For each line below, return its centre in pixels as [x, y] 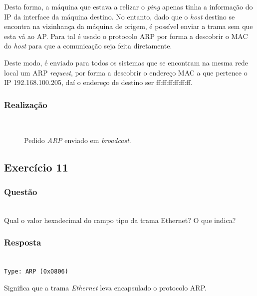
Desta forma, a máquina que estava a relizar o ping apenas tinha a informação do [128, 6]
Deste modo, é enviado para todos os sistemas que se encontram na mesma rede [126, 62]
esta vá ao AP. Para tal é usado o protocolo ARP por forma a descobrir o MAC [126, 36]
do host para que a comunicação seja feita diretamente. [88, 46]
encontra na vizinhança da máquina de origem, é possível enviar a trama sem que [128, 26]
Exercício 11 [36, 167]
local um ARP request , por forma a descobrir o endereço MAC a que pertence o [126, 72]
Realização [26, 104]
